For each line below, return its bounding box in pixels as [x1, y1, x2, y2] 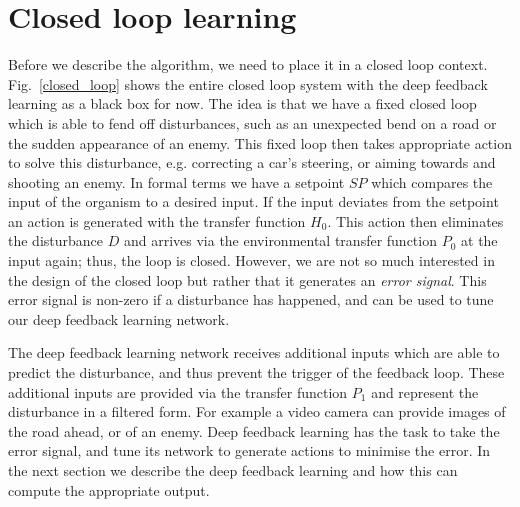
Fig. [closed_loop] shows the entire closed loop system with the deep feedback [8, 73, 488, 94]
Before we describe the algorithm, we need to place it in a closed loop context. [8, 54, 488, 75]
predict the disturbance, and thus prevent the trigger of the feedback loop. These [8, 362, 505, 383]
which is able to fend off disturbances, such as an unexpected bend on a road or [8, 112, 497, 133]
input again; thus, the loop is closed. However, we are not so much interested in [8, 250, 495, 271]
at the [461, 230, 498, 251]
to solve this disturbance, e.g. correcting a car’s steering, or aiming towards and [8, 152, 496, 173]
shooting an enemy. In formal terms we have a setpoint [8, 171, 345, 192]
